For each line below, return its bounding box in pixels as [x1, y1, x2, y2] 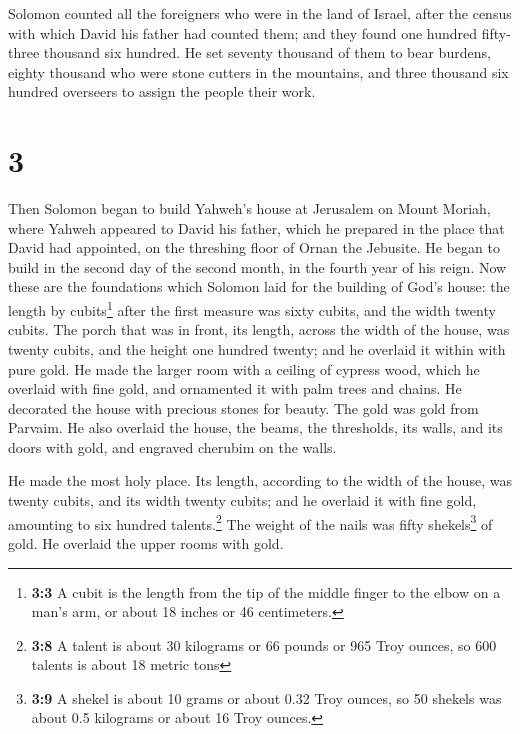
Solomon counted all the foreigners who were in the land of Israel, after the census [8, 3, 512, 23]
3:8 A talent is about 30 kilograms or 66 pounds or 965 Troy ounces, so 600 [31, 634, 497, 655]
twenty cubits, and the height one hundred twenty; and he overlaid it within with [8, 338, 506, 359]
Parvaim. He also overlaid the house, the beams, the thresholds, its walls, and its [8, 417, 503, 438]
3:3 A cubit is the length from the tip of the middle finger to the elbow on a [31, 581, 501, 602]
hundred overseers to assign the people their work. [8, 81, 316, 102]
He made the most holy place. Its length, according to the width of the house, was [8, 470, 512, 491]
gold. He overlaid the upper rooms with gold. [8, 532, 284, 553]
